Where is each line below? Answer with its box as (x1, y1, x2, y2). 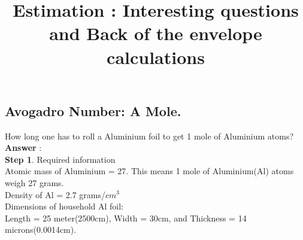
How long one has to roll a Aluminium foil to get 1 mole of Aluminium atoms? (5, 129, 294, 142)
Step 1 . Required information (5, 153, 116, 165)
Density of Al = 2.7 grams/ (5, 188, 105, 200)
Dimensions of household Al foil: (5, 200, 124, 212)
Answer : (5, 141, 42, 154)
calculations (107, 44, 205, 69)
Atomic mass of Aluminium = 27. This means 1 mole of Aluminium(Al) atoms (5, 165, 294, 177)
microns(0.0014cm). (5, 223, 77, 236)
